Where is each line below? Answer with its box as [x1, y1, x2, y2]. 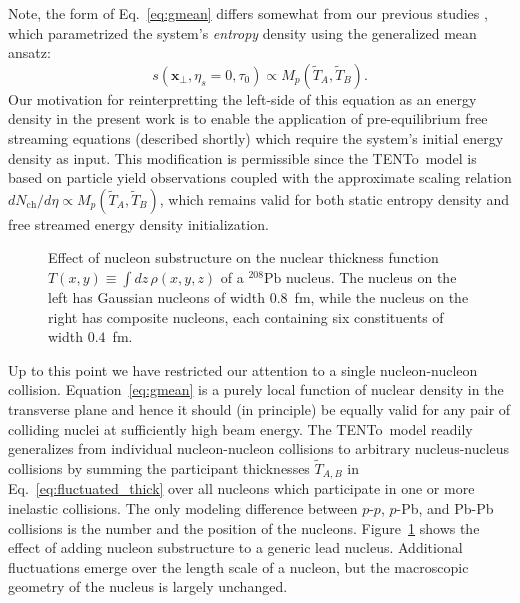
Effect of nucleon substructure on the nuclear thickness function [48, 247, 439, 268]
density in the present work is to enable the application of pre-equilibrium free [8, 108, 488, 129]
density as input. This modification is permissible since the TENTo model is [8, 147, 477, 168]
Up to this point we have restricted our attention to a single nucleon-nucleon [8, 359, 478, 380]
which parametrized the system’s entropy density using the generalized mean [8, 22, 477, 43]
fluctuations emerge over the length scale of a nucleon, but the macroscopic [8, 556, 469, 577]
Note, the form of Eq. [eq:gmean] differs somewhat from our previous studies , [8, 3, 488, 23]
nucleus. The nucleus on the [285, 266, 457, 287]
